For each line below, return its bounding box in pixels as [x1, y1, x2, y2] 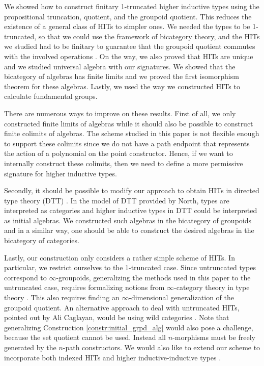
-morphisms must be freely [172, 332, 255, 343]
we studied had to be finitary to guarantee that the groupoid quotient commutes [4, 41, 255, 51]
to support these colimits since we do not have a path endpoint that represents [4, 138, 250, 148]
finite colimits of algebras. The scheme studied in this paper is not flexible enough [4, 128, 259, 139]
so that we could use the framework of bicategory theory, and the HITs [38, 31, 260, 41]
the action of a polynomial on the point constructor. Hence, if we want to [4, 148, 233, 159]
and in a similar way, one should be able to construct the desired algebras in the [4, 225, 254, 236]
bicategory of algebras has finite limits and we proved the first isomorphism [4, 71, 239, 82]
